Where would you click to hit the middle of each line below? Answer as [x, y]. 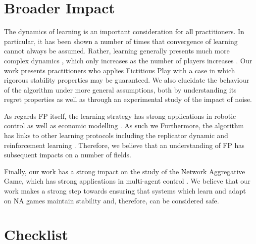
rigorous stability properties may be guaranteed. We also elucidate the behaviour [127, 80]
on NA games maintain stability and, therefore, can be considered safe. [112, 200]
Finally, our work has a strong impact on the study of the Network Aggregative [125, 171]
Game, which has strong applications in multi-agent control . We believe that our [127, 181]
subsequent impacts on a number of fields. [68, 155]
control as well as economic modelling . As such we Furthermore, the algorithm [124, 125]
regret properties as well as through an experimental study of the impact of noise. [128, 99]
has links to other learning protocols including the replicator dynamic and [116, 135]
